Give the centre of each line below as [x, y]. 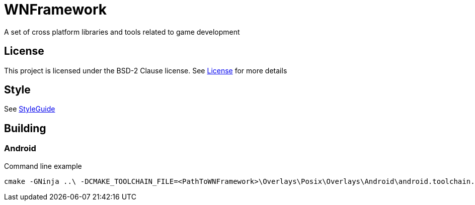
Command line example [43, 166]
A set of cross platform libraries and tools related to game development [122, 32]
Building [25, 128]
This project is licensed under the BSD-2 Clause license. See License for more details [146, 70]
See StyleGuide [30, 109]
